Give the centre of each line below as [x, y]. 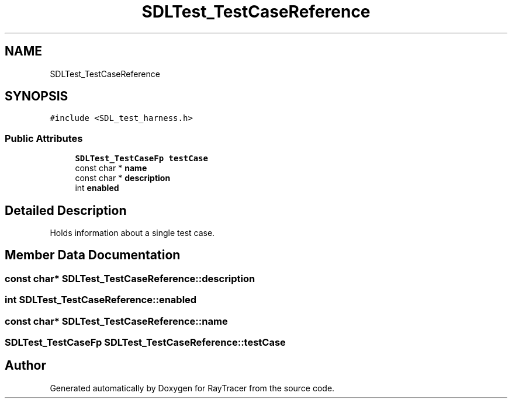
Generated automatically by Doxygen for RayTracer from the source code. [192, 388]
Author [25, 366]
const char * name [111, 168]
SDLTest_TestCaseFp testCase [141, 159]
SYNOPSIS [37, 96]
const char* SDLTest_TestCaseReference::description [130, 278]
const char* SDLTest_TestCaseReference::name [116, 321]
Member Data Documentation [93, 255]
